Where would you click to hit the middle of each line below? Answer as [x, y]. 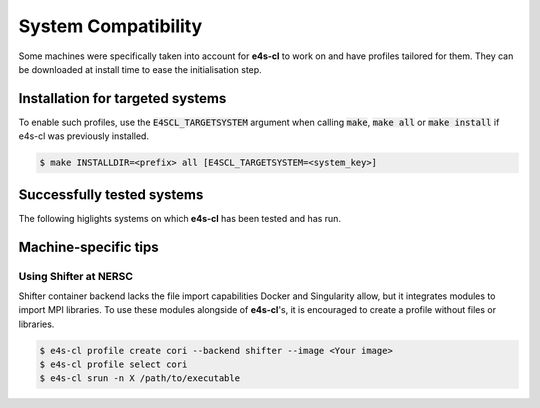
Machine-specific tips [88, 246]
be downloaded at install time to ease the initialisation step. [140, 69]
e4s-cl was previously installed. [84, 136]
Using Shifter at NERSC [76, 276]
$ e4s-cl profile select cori [113, 364]
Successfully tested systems [111, 194]
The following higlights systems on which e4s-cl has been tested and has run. [180, 218]
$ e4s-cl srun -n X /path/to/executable [139, 378]
